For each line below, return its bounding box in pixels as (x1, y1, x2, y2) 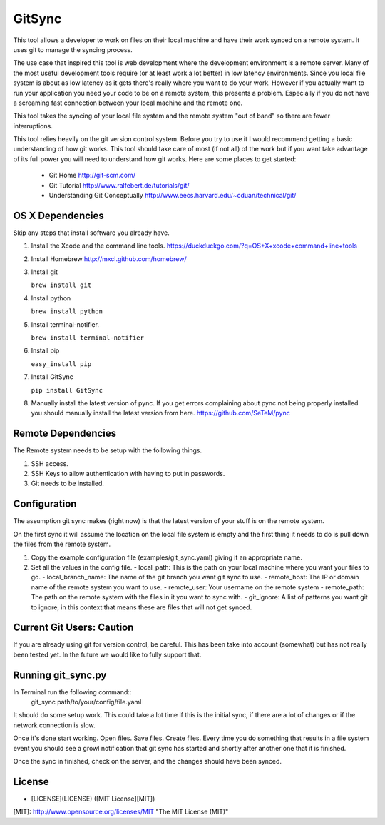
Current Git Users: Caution (13, 622, 134, 634)
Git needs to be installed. (31, 479, 105, 488)
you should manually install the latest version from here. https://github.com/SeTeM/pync (31, 409, 290, 417)
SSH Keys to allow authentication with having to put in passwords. (31, 470, 225, 478)
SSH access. (31, 459, 69, 467)
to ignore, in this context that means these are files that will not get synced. (31, 603, 252, 612)
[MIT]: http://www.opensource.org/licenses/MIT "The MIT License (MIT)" (13, 807, 229, 816)
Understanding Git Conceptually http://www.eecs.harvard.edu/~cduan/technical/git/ (48, 191, 297, 200)
